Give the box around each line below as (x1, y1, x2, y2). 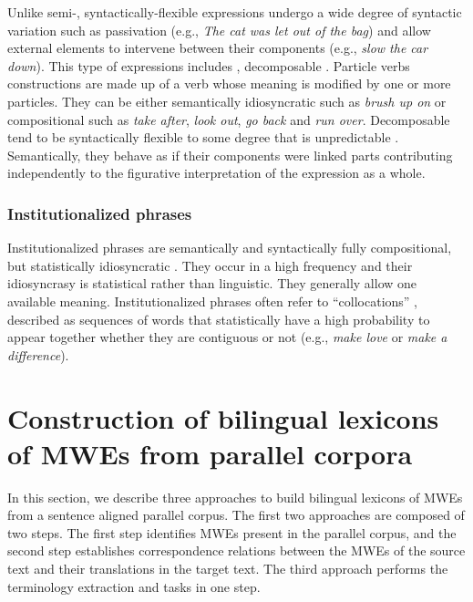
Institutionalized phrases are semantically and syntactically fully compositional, (7, 238, 452, 257)
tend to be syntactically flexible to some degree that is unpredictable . (7, 128, 399, 147)
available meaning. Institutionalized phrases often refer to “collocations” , (7, 291, 418, 310)
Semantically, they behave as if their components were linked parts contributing (7, 145, 453, 164)
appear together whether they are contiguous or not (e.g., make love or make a (7, 327, 447, 347)
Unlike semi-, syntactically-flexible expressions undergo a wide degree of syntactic (7, 3, 462, 21)
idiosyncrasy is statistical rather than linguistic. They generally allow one (7, 274, 417, 293)
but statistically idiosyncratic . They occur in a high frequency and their (7, 255, 413, 275)
